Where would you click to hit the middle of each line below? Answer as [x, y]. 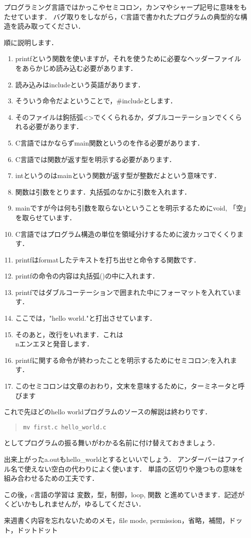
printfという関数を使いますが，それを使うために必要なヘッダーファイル [128, 58]
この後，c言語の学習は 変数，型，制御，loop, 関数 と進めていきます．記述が [124, 494]
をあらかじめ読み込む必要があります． [76, 68]
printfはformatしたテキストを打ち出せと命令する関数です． [108, 259]
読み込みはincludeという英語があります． [80, 84]
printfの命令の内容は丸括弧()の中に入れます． [87, 276]
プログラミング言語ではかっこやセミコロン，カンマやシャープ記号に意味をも [125, 7]
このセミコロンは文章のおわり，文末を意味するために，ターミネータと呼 [130, 386]
